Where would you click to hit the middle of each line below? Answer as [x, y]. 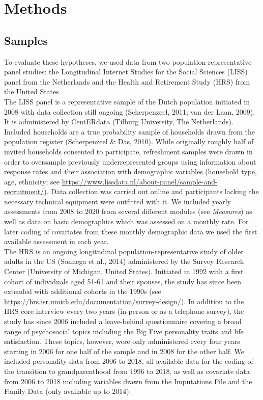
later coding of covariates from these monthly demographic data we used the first [131, 231]
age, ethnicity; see [32, 181]
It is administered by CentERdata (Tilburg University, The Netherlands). [119, 122]
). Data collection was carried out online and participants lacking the [151, 191]
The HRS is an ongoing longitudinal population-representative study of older [124, 251]
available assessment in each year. [56, 241]
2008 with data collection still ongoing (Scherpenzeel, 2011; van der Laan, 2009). [130, 111]
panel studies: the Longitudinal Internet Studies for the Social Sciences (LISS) [126, 72]
